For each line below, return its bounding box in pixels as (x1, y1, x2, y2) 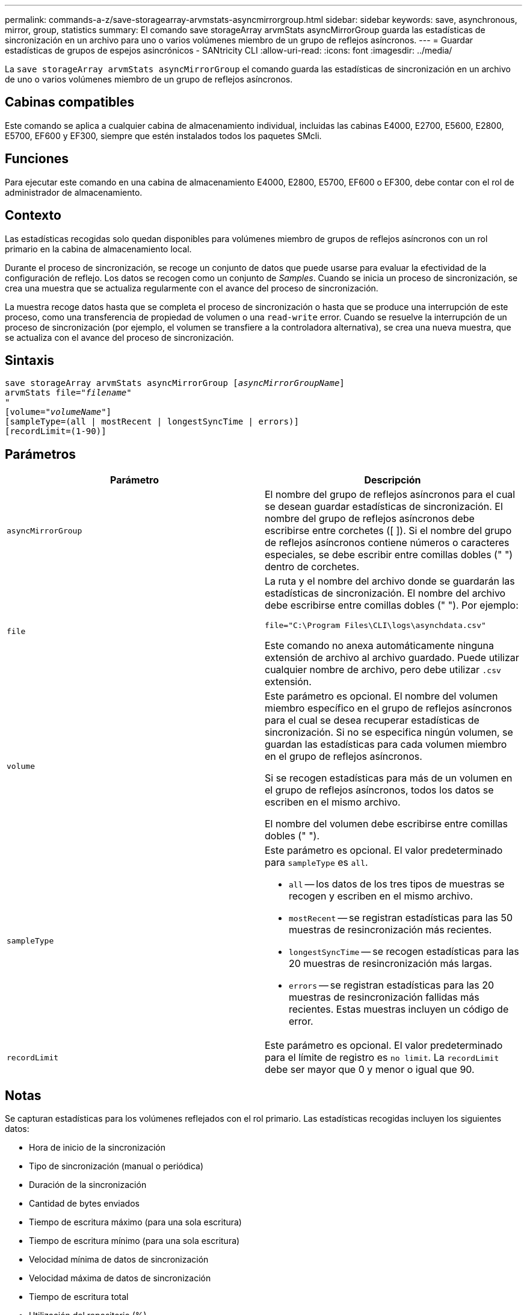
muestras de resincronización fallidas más (289, 991, 479, 1004)
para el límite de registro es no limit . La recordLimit (265, 1051, 499, 1064)
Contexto (5, 208, 61, 223)
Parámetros (5, 446, 76, 462)
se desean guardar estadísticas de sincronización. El (265, 500, 503, 513)
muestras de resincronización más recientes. (289, 924, 492, 936)
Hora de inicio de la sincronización (29, 1142, 165, 1153)
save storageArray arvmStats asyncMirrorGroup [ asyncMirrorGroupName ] (5, 378, 345, 388)
